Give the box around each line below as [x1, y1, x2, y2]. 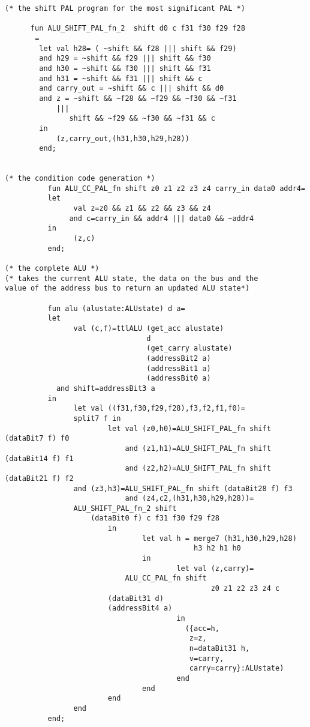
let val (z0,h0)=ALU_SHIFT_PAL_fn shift [107, 424, 271, 433]
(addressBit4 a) [107, 604, 173, 613]
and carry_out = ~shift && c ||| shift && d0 [39, 84, 224, 93]
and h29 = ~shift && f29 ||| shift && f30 [39, 54, 211, 63]
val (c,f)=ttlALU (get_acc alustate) [73, 324, 224, 333]
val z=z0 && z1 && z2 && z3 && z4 [73, 204, 211, 213]
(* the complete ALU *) [5, 264, 100, 273]
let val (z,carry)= [176, 564, 254, 573]
